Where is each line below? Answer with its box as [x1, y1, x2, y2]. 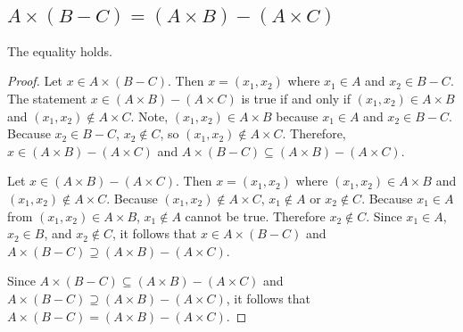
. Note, [130, 106, 169, 125]
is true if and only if [241, 89, 351, 107]
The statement [7, 89, 87, 107]
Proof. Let [7, 71, 62, 90]
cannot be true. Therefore [185, 206, 326, 225]
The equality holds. [7, 41, 112, 60]
